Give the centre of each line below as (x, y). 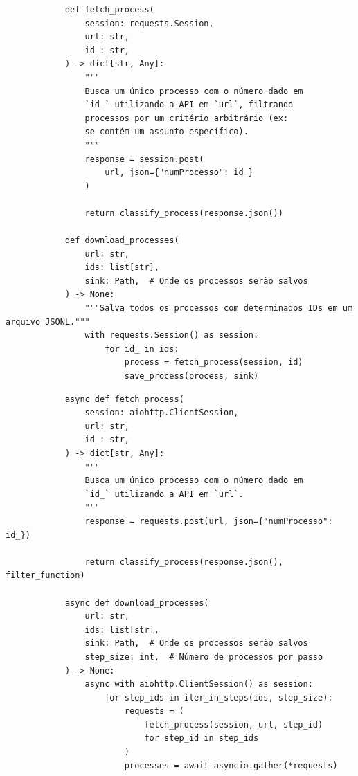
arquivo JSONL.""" (48, 322)
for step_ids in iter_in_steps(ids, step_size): (219, 697)
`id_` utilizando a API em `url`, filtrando (189, 105)
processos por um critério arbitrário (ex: (187, 118)
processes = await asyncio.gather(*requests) (231, 765)
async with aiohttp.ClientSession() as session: (199, 684)
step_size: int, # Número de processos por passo (204, 657)
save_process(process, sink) (191, 376)
